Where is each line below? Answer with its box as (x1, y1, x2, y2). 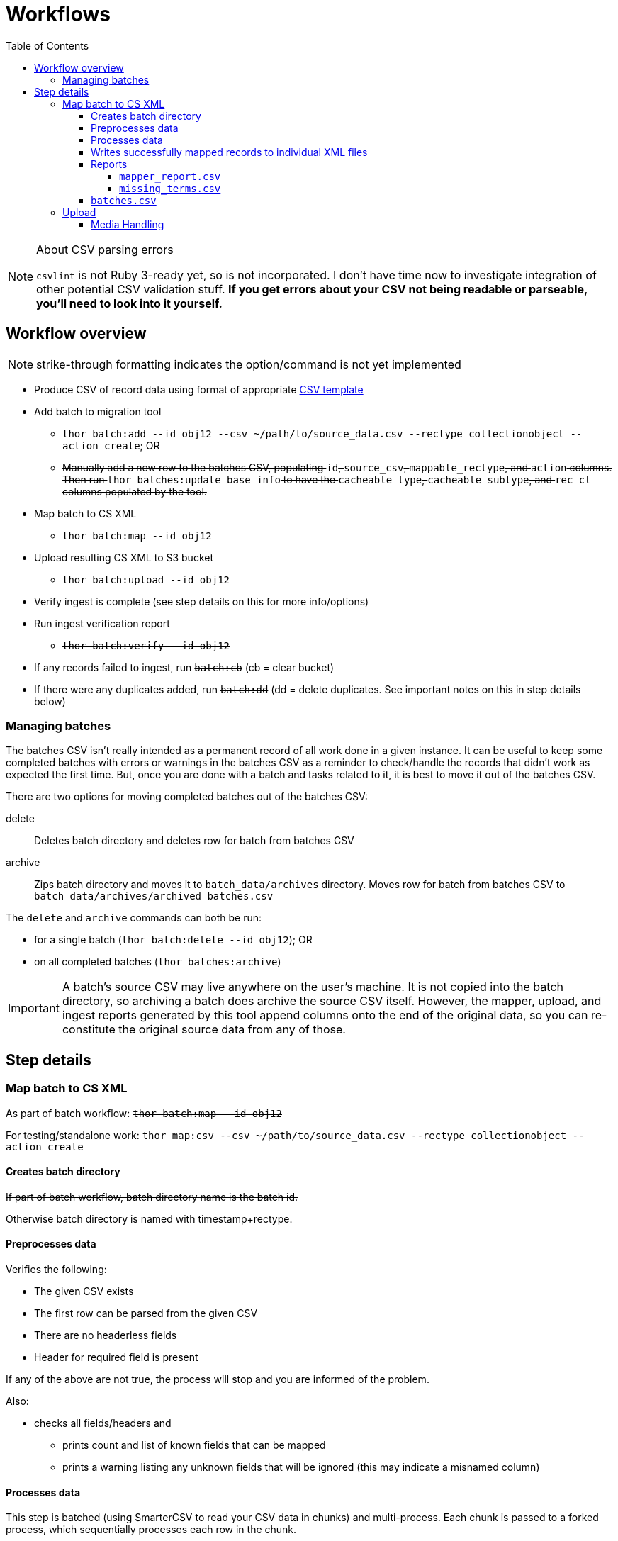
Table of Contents (6, 39, 89, 52)
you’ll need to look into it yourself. (36, 296, 223, 310)
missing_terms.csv (119, 182, 221, 194)
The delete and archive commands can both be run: (6, 912, 262, 924)
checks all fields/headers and (34, 1417, 172, 1429)
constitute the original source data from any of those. (62, 1022, 346, 1037)
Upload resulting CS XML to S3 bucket (34, 551, 214, 564)
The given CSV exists (34, 1285, 134, 1297)
